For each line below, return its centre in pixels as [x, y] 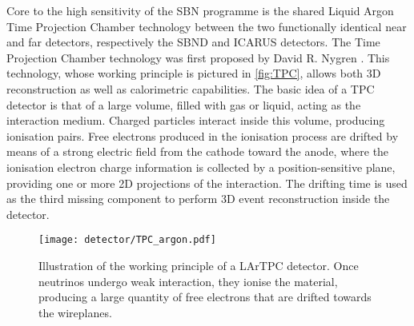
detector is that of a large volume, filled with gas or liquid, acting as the [184, 104]
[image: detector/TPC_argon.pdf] [127, 240]
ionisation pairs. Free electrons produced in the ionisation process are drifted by [203, 135]
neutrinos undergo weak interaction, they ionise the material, [188, 281]
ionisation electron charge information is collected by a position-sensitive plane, [201, 167]
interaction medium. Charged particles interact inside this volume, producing [196, 120]
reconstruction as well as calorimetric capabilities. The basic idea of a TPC [191, 88]
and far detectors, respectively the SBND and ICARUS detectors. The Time [193, 42]
